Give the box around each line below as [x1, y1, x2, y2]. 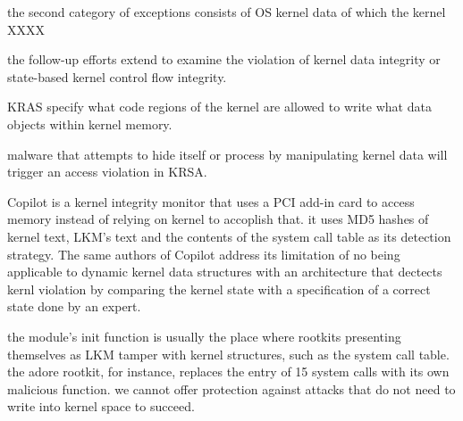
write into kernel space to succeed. [7, 397, 195, 416]
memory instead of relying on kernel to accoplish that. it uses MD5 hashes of [7, 210, 429, 228]
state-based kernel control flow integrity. [7, 67, 227, 86]
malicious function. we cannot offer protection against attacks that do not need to [7, 379, 456, 398]
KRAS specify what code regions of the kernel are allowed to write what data [7, 97, 432, 116]
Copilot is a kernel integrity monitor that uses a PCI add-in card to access [7, 192, 415, 210]
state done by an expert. [7, 297, 141, 316]
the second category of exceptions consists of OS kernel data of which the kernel [7, 3, 446, 21]
